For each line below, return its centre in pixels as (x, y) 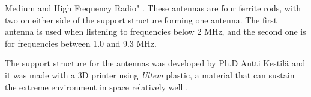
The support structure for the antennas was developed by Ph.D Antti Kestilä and (155, 63)
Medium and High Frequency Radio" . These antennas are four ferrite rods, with (153, 8)
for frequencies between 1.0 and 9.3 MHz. (81, 43)
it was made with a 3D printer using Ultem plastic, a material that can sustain (150, 75)
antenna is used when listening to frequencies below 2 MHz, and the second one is (155, 31)
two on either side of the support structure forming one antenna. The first (141, 19)
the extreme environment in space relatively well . (97, 87)
